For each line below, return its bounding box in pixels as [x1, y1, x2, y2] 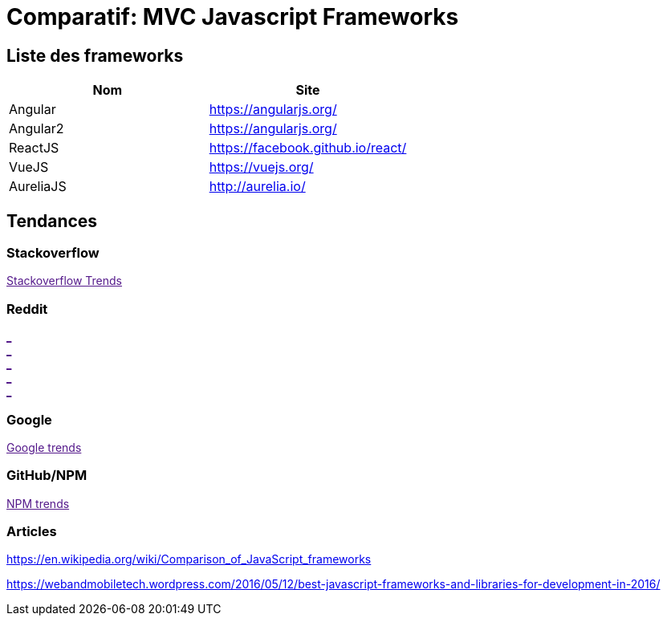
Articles [6, 523, 57, 540]
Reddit [6, 300, 48, 317]
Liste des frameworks [6, 45, 184, 66]
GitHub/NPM [6, 467, 87, 484]
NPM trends [6, 496, 70, 510]
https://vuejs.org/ [209, 159, 314, 176]
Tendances [6, 210, 98, 231]
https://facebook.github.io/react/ [209, 140, 407, 157]
